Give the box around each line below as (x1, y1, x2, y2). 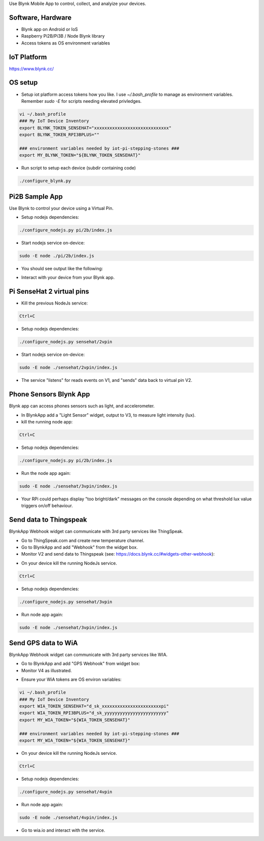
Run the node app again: (21, 470, 71, 476)
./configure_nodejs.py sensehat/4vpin (19, 789, 112, 794)
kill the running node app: (21, 419, 73, 424)
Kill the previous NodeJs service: (21, 300, 88, 306)
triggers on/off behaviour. (21, 503, 73, 509)
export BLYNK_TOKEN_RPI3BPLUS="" (19, 132, 100, 138)
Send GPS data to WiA (9, 639, 78, 647)
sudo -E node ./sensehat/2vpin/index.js (19, 365, 117, 371)
